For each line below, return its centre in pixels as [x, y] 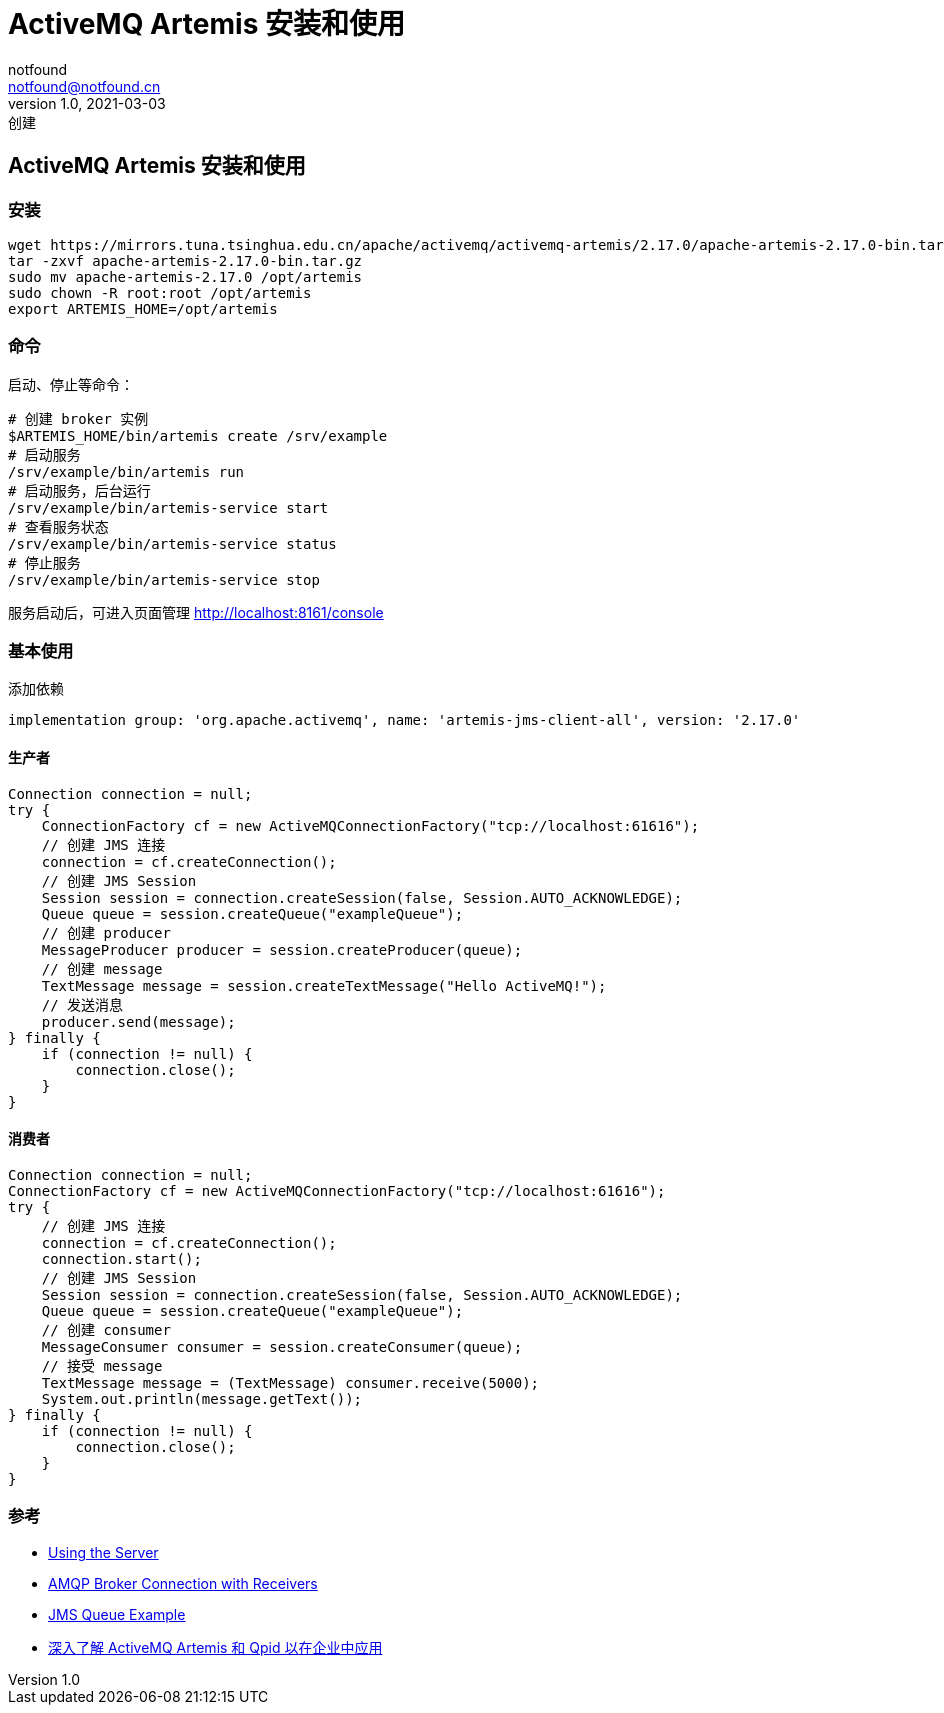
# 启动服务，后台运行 [79, 490]
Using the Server [103, 1552]
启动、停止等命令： [71, 384]
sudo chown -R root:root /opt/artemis [160, 292]
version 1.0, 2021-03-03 [87, 103]
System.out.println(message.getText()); [202, 1398]
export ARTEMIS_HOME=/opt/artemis [143, 308]
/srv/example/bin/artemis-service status [172, 543]
